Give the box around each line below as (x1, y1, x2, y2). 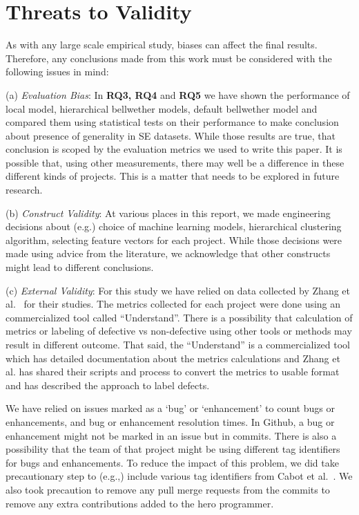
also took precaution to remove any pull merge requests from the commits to (6, 482, 330, 496)
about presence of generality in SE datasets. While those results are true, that (6, 128, 336, 142)
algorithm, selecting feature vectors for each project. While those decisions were (6, 232, 342, 247)
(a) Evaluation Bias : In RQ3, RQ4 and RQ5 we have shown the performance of (6, 87, 350, 102)
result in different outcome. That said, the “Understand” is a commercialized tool (6, 337, 350, 351)
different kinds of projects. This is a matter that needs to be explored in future (6, 169, 340, 183)
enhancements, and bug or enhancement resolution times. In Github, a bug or (6, 414, 335, 429)
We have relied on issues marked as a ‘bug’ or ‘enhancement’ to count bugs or (6, 401, 335, 415)
